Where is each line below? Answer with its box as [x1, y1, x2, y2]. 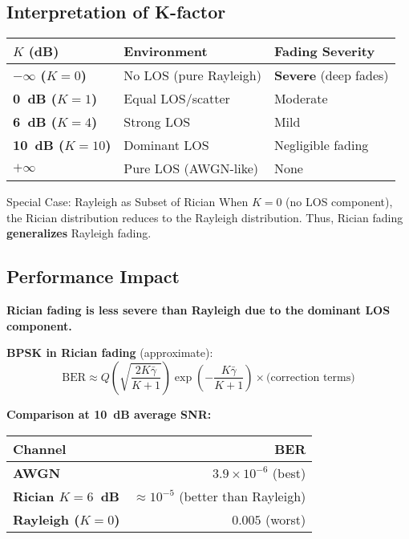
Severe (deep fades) [273, 66, 389, 85]
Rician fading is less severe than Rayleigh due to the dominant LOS [6, 302, 391, 318]
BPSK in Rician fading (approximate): [6, 344, 213, 361]
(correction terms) [266, 371, 355, 383]
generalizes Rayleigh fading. [6, 225, 152, 241]
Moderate [273, 89, 328, 108]
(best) [272, 463, 306, 482]
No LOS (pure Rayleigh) [124, 66, 261, 85]
